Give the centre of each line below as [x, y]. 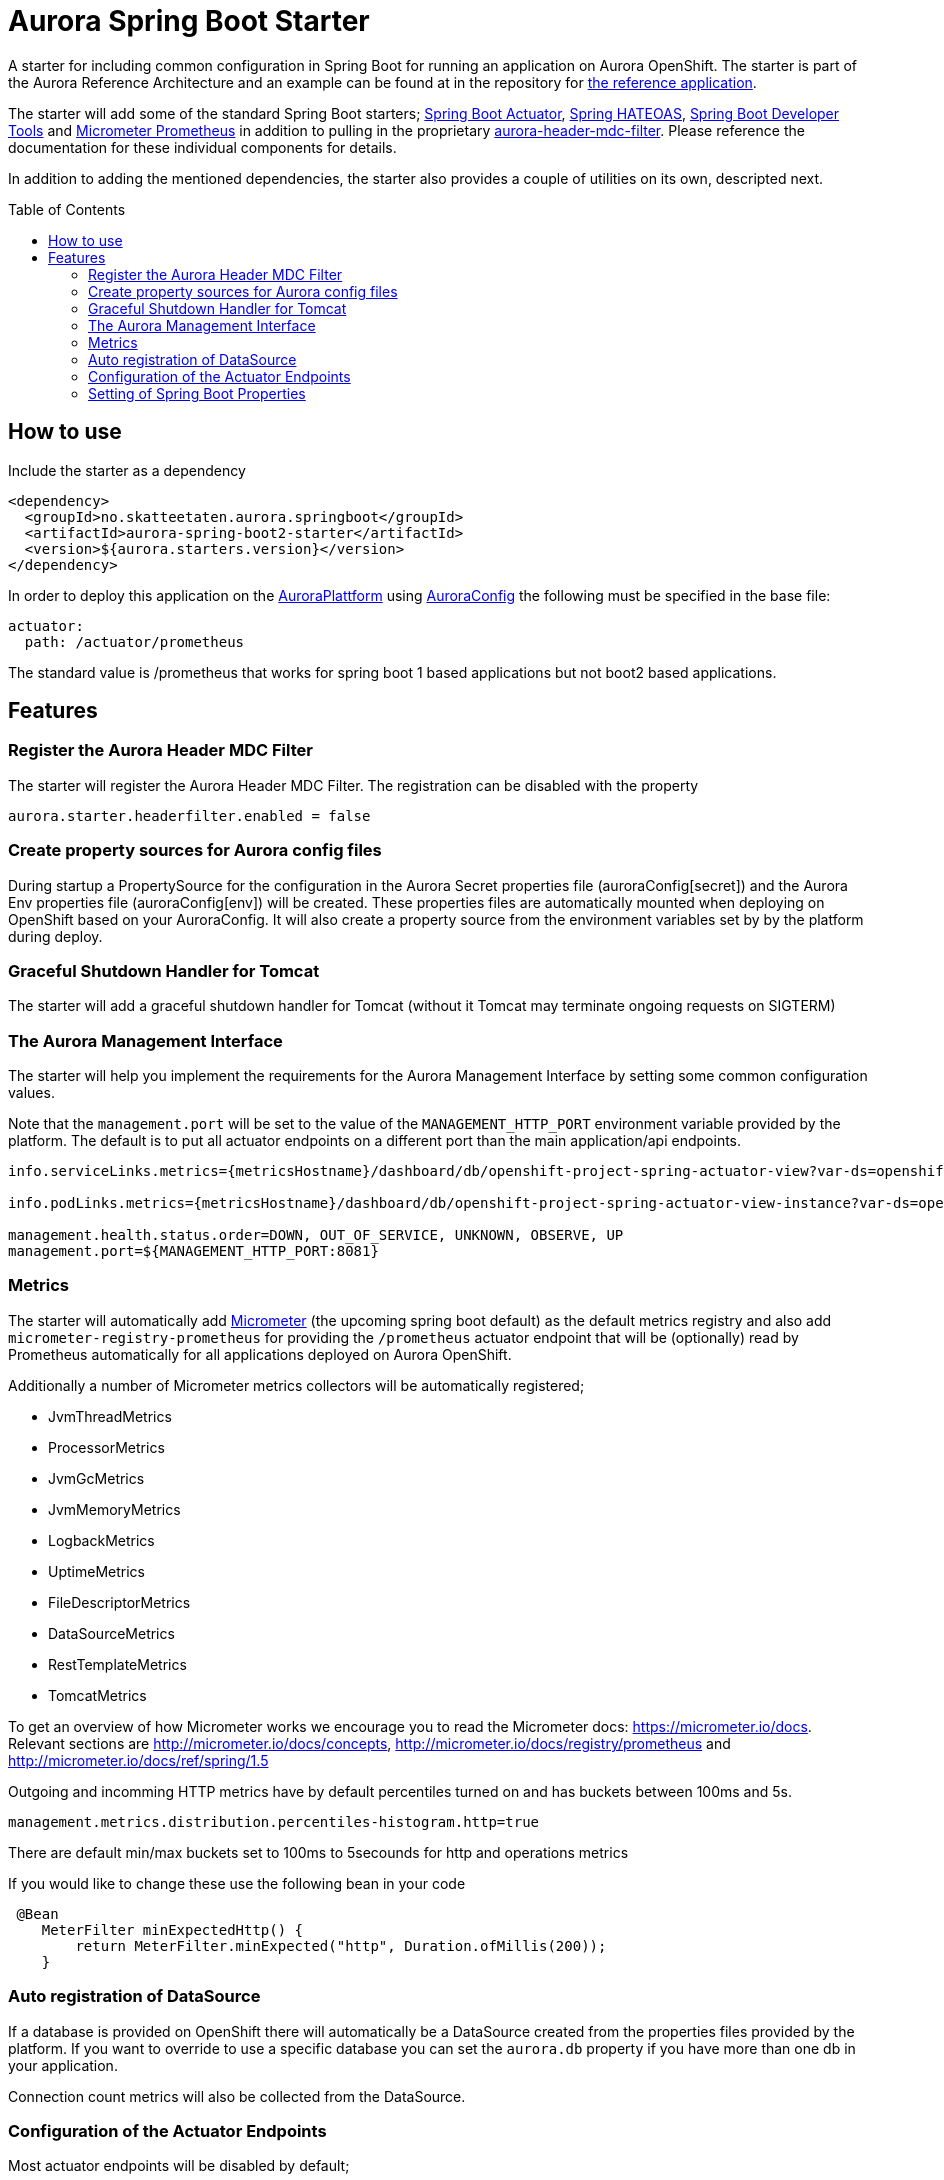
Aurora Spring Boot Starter [189, 21]
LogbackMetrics [101, 1540]
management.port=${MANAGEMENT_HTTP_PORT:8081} [193, 1251]
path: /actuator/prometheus [134, 641]
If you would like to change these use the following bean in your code [237, 1883]
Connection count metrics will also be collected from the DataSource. [237, 2096]
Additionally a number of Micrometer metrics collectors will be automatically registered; [296, 1385]
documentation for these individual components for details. [202, 147]
